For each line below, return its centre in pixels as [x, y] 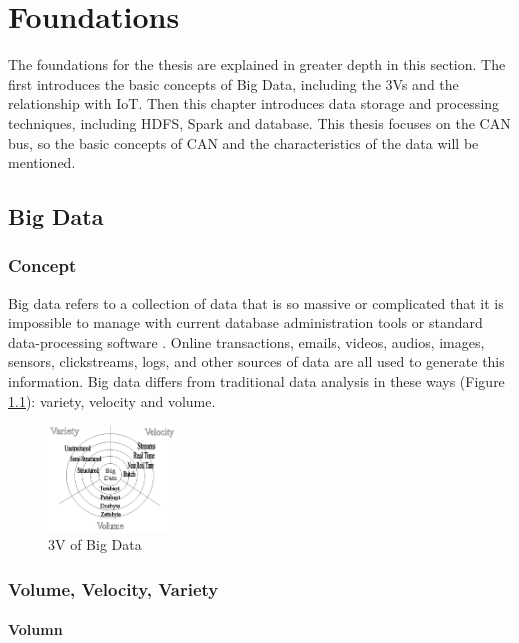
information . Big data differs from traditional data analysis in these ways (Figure [256, 381]
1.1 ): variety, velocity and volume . [112, 400]
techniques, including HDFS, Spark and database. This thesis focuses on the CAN [259, 122]
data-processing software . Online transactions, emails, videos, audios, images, [246, 341]
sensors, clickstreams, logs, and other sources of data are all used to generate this [256, 361]
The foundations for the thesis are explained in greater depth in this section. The [257, 64]
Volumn [35, 629]
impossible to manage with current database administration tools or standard [245, 322]
